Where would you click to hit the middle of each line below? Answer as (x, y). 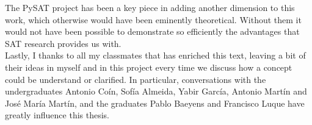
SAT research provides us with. (63, 43)
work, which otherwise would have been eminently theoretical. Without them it (153, 19)
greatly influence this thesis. (57, 115)
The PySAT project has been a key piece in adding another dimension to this (150, 7)
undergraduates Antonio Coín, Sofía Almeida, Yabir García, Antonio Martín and (156, 91)
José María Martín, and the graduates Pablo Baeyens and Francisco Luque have (155, 103)
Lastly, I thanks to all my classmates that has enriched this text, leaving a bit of (155, 55)
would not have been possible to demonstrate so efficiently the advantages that (152, 31)
